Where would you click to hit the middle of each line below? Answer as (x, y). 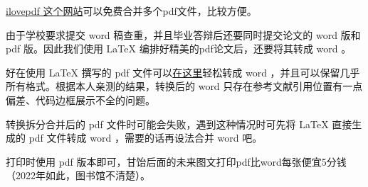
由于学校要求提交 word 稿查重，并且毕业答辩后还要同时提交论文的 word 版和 (183, 34)
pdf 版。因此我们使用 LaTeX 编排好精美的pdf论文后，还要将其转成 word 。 (179, 49)
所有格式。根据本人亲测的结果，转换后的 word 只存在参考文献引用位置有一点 (184, 86)
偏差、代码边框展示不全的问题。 (80, 100)
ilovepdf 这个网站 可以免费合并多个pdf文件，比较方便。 (131, 11)
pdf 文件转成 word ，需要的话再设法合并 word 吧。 (146, 138)
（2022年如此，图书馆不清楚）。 (78, 175)
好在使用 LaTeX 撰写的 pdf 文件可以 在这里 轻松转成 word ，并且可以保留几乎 (183, 72)
